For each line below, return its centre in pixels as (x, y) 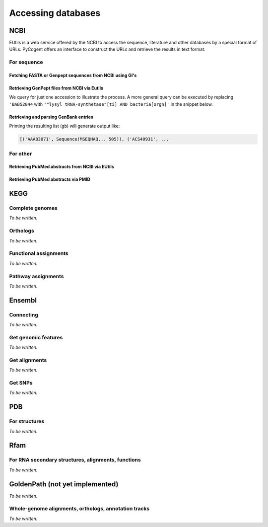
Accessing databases (55, 13)
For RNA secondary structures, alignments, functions (75, 460)
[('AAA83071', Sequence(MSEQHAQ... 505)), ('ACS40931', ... (94, 139)
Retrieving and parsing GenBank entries (51, 117)
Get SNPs (21, 383)
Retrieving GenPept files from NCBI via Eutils (56, 88)
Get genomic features (36, 337)
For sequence (26, 62)
